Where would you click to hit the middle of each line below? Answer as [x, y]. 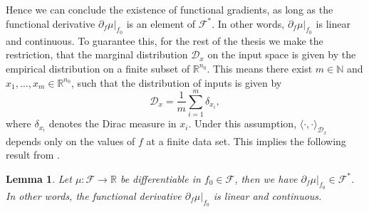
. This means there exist [260, 68]
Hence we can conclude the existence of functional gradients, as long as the [170, 9]
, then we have [266, 178]
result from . [33, 155]
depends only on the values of [71, 141]
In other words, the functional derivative [94, 195]
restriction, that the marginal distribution [97, 54]
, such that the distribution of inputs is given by [177, 82]
